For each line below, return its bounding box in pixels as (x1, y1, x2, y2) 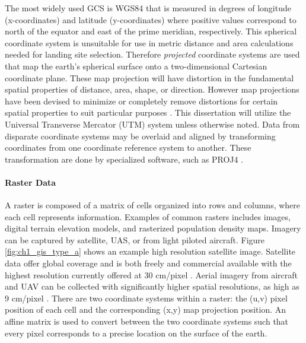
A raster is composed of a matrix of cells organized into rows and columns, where (5, 199, 301, 211)
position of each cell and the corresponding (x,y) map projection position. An (5, 303, 286, 316)
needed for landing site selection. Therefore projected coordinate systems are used (5, 48, 300, 61)
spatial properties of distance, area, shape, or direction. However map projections (5, 83, 299, 96)
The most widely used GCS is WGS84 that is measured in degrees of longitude (5, 2, 291, 14)
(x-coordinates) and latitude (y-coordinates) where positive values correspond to (5, 13, 297, 26)
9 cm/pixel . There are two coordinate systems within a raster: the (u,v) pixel (5, 291, 288, 304)
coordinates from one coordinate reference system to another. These (5, 141, 251, 154)
